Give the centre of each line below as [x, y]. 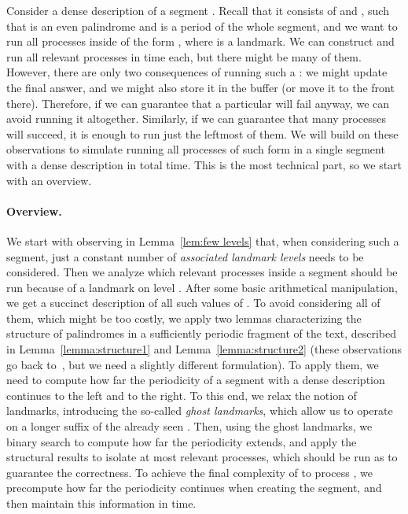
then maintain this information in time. [101, 503]
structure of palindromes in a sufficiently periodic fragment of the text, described [202, 333]
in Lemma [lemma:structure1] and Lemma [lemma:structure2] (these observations [204, 349]
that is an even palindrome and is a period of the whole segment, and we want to [202, 26]
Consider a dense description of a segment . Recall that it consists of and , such [198, 10]
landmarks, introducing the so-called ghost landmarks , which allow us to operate [200, 410]
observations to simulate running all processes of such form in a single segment [196, 149]
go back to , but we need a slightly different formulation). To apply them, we [193, 364]
